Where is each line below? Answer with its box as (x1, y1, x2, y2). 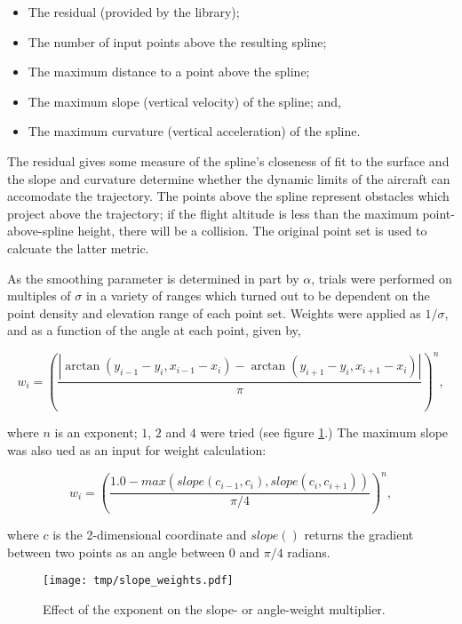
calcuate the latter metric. (7, 238, 149, 257)
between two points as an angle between (7, 542, 226, 561)
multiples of (7, 286, 71, 305)
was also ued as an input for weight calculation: (7, 440, 267, 459)
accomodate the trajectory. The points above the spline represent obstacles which (7, 187, 450, 205)
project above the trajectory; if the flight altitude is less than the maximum (7, 204, 418, 222)
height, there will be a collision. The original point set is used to (77, 221, 427, 240)
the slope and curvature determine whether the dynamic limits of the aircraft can (7, 169, 450, 188)
